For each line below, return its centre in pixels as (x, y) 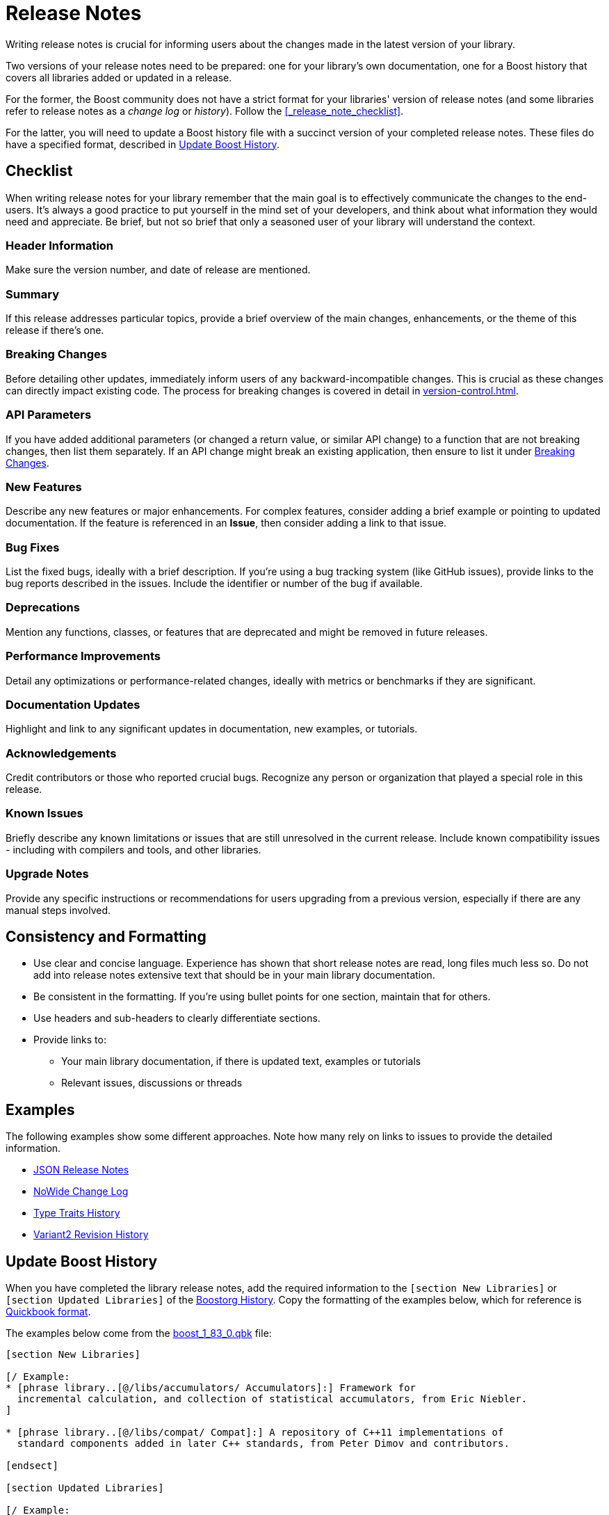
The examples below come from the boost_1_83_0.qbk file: (139, 1333)
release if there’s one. (55, 330)
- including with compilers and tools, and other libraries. (133, 849)
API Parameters (49, 415)
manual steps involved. (58, 910)
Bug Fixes (33, 547)
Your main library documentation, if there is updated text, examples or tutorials (241, 1061)
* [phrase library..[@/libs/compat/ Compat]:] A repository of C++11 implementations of (255, 1433)
